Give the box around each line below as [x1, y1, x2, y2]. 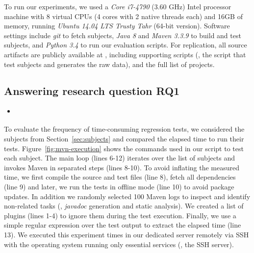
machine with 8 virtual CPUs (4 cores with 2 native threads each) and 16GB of [4, 11, 243, 21]
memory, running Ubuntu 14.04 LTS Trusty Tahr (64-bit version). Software [4, 21, 230, 31]
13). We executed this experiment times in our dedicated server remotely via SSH [4, 229, 249, 239]
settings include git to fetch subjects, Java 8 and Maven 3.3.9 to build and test [4, 30, 241, 40]
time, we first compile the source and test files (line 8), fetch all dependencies [4, 172, 236, 182]
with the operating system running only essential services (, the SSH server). [4, 239, 234, 249]
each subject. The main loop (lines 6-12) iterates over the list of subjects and [4, 153, 235, 163]
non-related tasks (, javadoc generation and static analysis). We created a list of [4, 201, 244, 211]
